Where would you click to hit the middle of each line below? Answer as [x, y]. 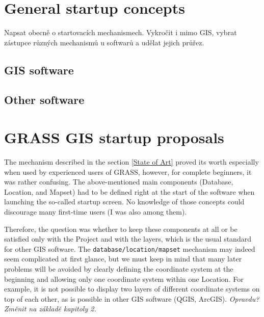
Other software [44, 100]
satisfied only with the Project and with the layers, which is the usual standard [128, 239]
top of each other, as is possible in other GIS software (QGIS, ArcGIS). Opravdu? [132, 298]
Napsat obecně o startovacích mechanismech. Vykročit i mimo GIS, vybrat [121, 32]
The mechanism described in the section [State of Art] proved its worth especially [131, 162]
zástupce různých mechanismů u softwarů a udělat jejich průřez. [104, 42]
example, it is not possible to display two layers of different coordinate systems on [132, 289]
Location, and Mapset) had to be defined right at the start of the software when [129, 191]
